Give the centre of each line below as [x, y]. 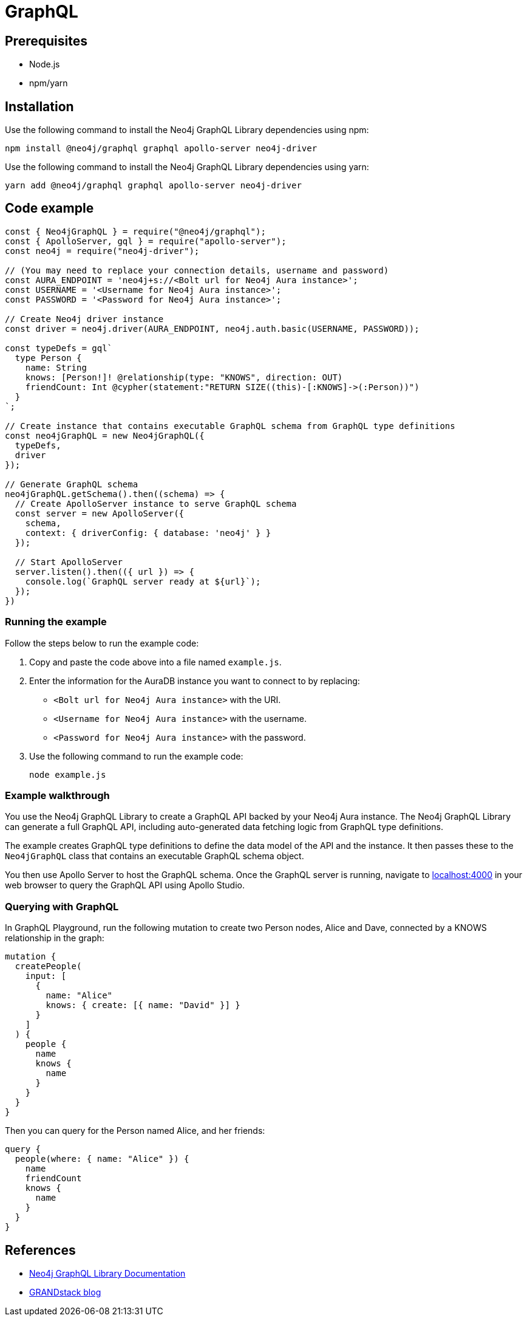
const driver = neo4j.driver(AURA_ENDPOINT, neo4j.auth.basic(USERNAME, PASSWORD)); [212, 328]
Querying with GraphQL [62, 906]
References [40, 1250]
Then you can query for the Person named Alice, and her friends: [135, 1131]
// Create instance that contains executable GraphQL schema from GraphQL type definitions [230, 426]
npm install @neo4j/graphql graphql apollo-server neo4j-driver [161, 149]
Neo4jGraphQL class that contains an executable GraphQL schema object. [155, 856]
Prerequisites [46, 41]
